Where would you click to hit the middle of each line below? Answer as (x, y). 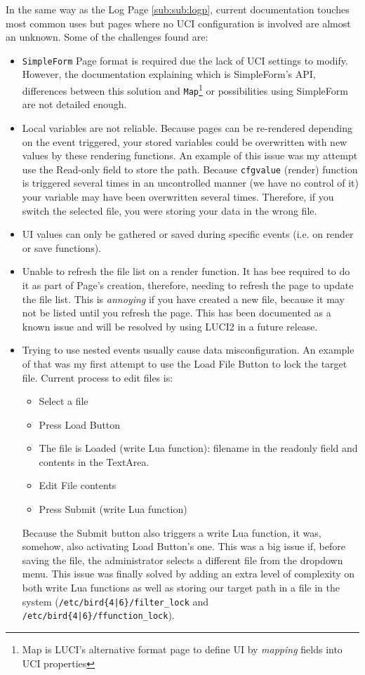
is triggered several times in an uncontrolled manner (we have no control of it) (190, 183)
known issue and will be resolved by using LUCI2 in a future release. (170, 326)
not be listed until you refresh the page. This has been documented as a (177, 313)
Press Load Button (80, 424)
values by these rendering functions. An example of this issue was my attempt (190, 155)
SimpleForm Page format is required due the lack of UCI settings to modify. (185, 60)
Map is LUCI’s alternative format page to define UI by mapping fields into (182, 649)
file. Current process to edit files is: (98, 377)
